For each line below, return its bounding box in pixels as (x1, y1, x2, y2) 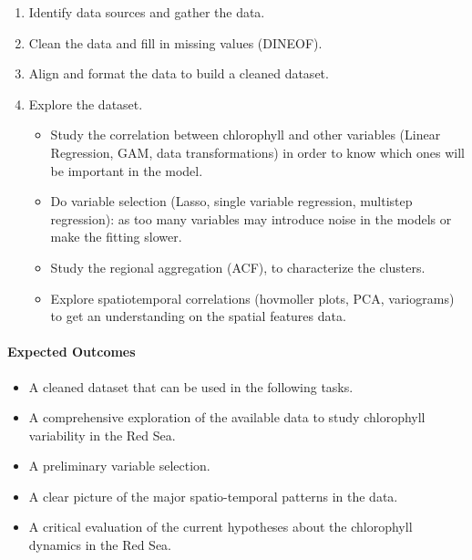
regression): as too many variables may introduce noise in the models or (50, 209, 452, 228)
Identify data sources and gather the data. (28, 3, 265, 21)
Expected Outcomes (7, 342, 136, 361)
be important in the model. (50, 161, 203, 180)
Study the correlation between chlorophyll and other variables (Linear (50, 125, 441, 144)
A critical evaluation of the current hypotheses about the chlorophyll (28, 517, 413, 536)
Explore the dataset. (28, 94, 143, 113)
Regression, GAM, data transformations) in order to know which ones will (50, 142, 465, 161)
